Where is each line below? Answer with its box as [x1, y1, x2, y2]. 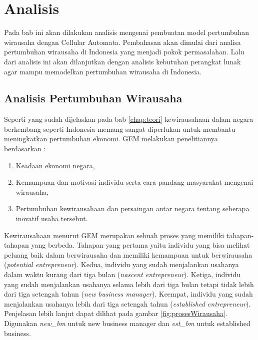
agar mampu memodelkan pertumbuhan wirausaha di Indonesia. [4, 66, 202, 76]
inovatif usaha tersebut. [15, 213, 88, 224]
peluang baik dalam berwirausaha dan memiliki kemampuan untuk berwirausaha [4, 249, 252, 260]
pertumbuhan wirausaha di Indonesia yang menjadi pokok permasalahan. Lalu [4, 46, 244, 57]
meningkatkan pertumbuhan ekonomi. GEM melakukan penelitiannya [4, 133, 218, 144]
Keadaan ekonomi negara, [15, 160, 95, 170]
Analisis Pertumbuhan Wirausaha [4, 90, 182, 106]
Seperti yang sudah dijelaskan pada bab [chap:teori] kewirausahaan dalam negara [4, 114, 253, 124]
